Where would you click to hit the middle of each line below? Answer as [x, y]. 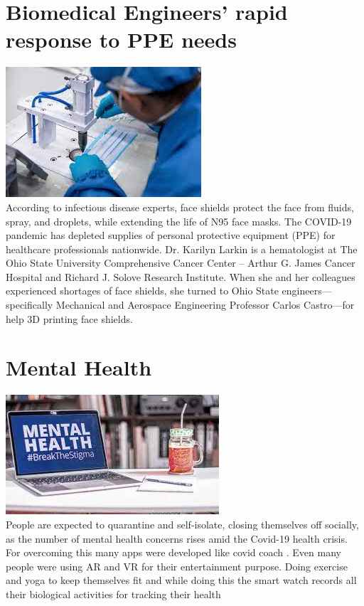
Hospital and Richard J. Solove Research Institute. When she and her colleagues [181, 276]
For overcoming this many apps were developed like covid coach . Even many [173, 552]
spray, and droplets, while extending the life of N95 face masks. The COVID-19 [179, 221]
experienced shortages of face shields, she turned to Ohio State [142, 291]
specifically [30, 305]
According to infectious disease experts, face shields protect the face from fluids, [180, 207]
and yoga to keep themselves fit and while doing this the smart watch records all [181, 580]
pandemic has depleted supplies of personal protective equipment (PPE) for [171, 235]
